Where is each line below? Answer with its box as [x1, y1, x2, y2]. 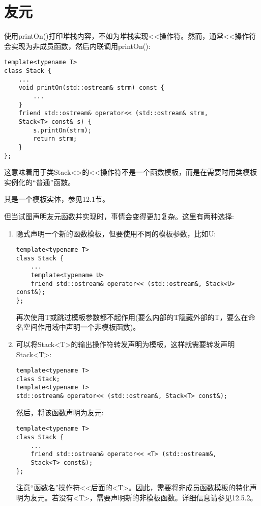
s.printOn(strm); [33, 126, 92, 134]
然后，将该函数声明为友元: [16, 407, 104, 417]
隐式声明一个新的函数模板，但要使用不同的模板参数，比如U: [16, 228, 216, 238]
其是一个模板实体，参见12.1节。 [4, 194, 109, 204]
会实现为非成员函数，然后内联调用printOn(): [4, 40, 151, 51]
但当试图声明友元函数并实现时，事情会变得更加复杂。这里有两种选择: [4, 210, 234, 221]
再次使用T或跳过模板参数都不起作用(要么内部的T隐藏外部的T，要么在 [16, 311, 248, 322]
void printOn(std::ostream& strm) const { [18, 84, 164, 92]
